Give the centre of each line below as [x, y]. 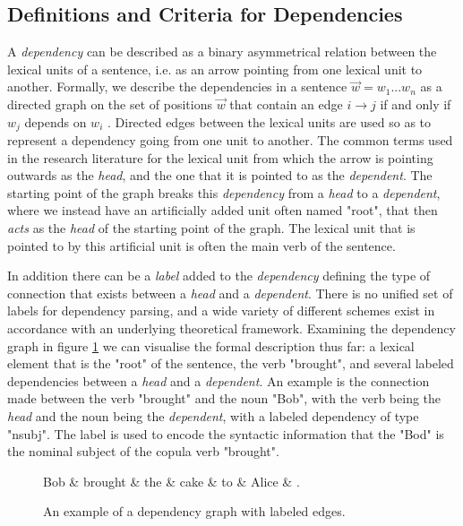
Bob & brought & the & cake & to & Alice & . [171, 481]
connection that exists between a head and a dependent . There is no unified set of [230, 293]
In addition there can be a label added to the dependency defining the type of [219, 276]
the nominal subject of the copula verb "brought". [143, 451]
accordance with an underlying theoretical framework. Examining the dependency [231, 328]
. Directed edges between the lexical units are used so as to [269, 121]
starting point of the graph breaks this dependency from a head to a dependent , [224, 192]
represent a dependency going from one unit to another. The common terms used [230, 140]
